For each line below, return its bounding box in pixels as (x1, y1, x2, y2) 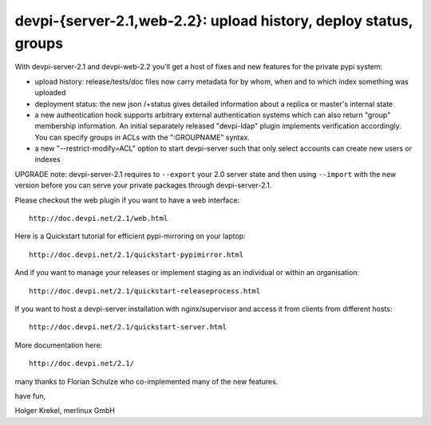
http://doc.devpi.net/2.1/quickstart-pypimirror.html (29, 250, 243, 259)
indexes (34, 155, 61, 164)
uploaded (34, 88, 66, 97)
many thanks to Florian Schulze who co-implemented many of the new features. (14, 376, 279, 386)
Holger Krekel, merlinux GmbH (14, 406, 116, 415)
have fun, (14, 391, 46, 400)
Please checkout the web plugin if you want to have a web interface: (14, 195, 239, 205)
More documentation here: (14, 340, 103, 350)
